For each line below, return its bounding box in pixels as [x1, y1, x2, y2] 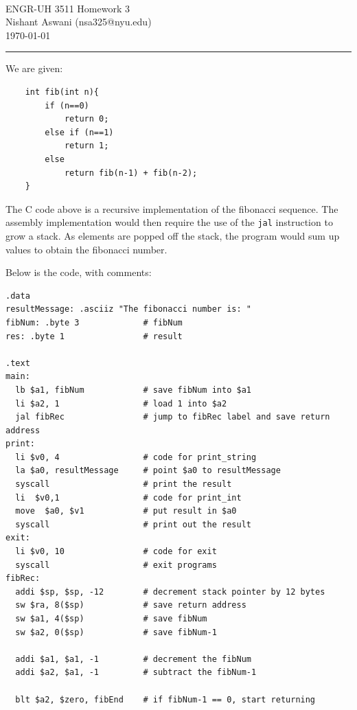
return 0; [64, 114, 109, 124]
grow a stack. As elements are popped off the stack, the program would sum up [5, 228, 340, 242]
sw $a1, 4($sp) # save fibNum [15, 614, 207, 623]
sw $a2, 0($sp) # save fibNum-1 [15, 627, 217, 637]
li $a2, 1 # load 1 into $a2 [15, 398, 227, 409]
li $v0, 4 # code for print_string [15, 452, 257, 462]
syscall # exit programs [15, 560, 217, 570]
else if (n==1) [45, 127, 114, 137]
